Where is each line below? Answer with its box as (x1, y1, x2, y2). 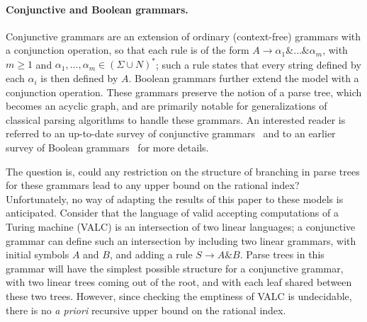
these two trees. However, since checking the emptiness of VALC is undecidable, (6, 288, 352, 303)
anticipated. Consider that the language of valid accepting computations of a (6, 205, 339, 220)
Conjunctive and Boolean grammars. (6, 1, 188, 16)
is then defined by (40, 71, 118, 86)
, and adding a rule (109, 247, 193, 262)
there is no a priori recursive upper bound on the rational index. (6, 302, 286, 317)
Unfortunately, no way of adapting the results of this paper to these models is (6, 191, 344, 206)
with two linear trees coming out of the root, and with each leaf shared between (6, 275, 352, 289)
